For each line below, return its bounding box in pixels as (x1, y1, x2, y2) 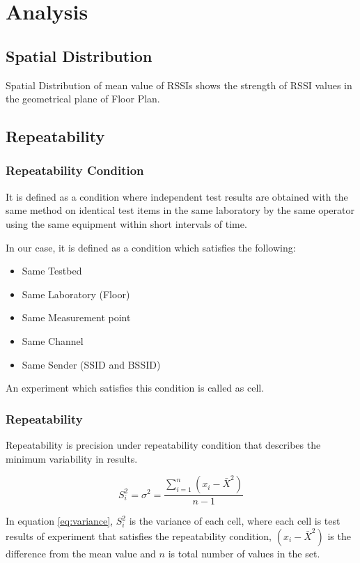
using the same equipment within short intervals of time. (6, 216, 247, 231)
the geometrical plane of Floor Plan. (6, 91, 160, 106)
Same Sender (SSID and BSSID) (22, 357, 161, 371)
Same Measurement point (22, 310, 131, 325)
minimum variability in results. (6, 451, 138, 465)
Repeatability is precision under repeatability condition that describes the (6, 437, 321, 452)
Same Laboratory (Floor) (22, 286, 130, 301)
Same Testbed (22, 263, 82, 278)
